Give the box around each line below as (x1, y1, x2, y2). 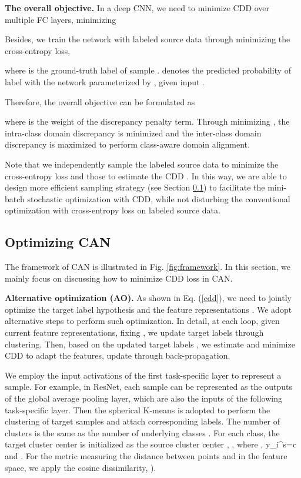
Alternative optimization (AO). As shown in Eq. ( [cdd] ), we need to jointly (5, 292, 292, 304)
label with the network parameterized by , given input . (5, 75, 205, 88)
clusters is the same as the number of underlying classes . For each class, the (5, 426, 280, 439)
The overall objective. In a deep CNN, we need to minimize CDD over (5, 2, 270, 14)
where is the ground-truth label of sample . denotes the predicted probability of (5, 64, 291, 76)
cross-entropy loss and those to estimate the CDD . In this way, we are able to (5, 169, 287, 182)
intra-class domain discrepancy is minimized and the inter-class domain (5, 126, 262, 139)
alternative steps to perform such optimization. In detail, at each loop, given (5, 315, 280, 327)
